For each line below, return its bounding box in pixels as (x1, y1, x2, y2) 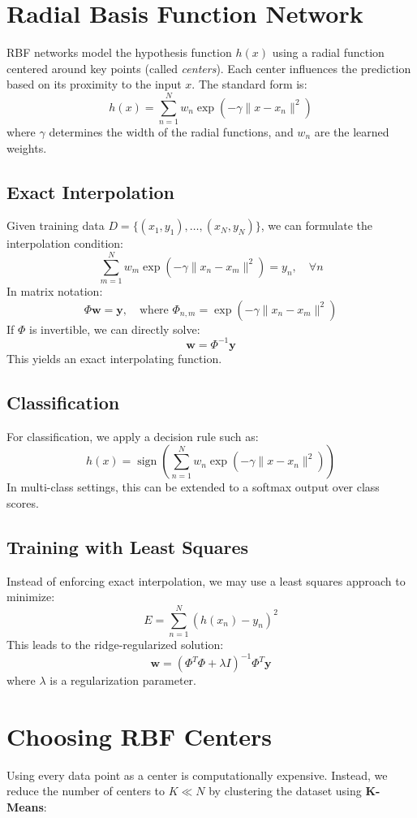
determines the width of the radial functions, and (49, 123, 294, 141)
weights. (6, 139, 47, 156)
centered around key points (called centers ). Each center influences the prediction (6, 59, 411, 76)
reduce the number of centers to (6, 782, 166, 799)
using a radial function (272, 44, 385, 61)
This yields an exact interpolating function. (6, 349, 222, 366)
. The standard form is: (191, 76, 307, 93)
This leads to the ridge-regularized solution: (6, 635, 224, 652)
